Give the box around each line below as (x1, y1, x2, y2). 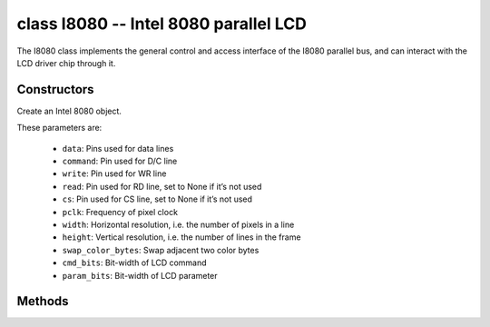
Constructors (16, 82, 94, 97)
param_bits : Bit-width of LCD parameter (62, 270, 218, 281)
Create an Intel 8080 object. (16, 105, 122, 116)
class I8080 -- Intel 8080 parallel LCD (16, 14, 308, 34)
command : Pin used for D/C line (62, 155, 178, 167)
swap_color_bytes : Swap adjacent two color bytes (62, 244, 260, 255)
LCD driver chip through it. (16, 57, 116, 68)
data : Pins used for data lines (62, 143, 174, 154)
